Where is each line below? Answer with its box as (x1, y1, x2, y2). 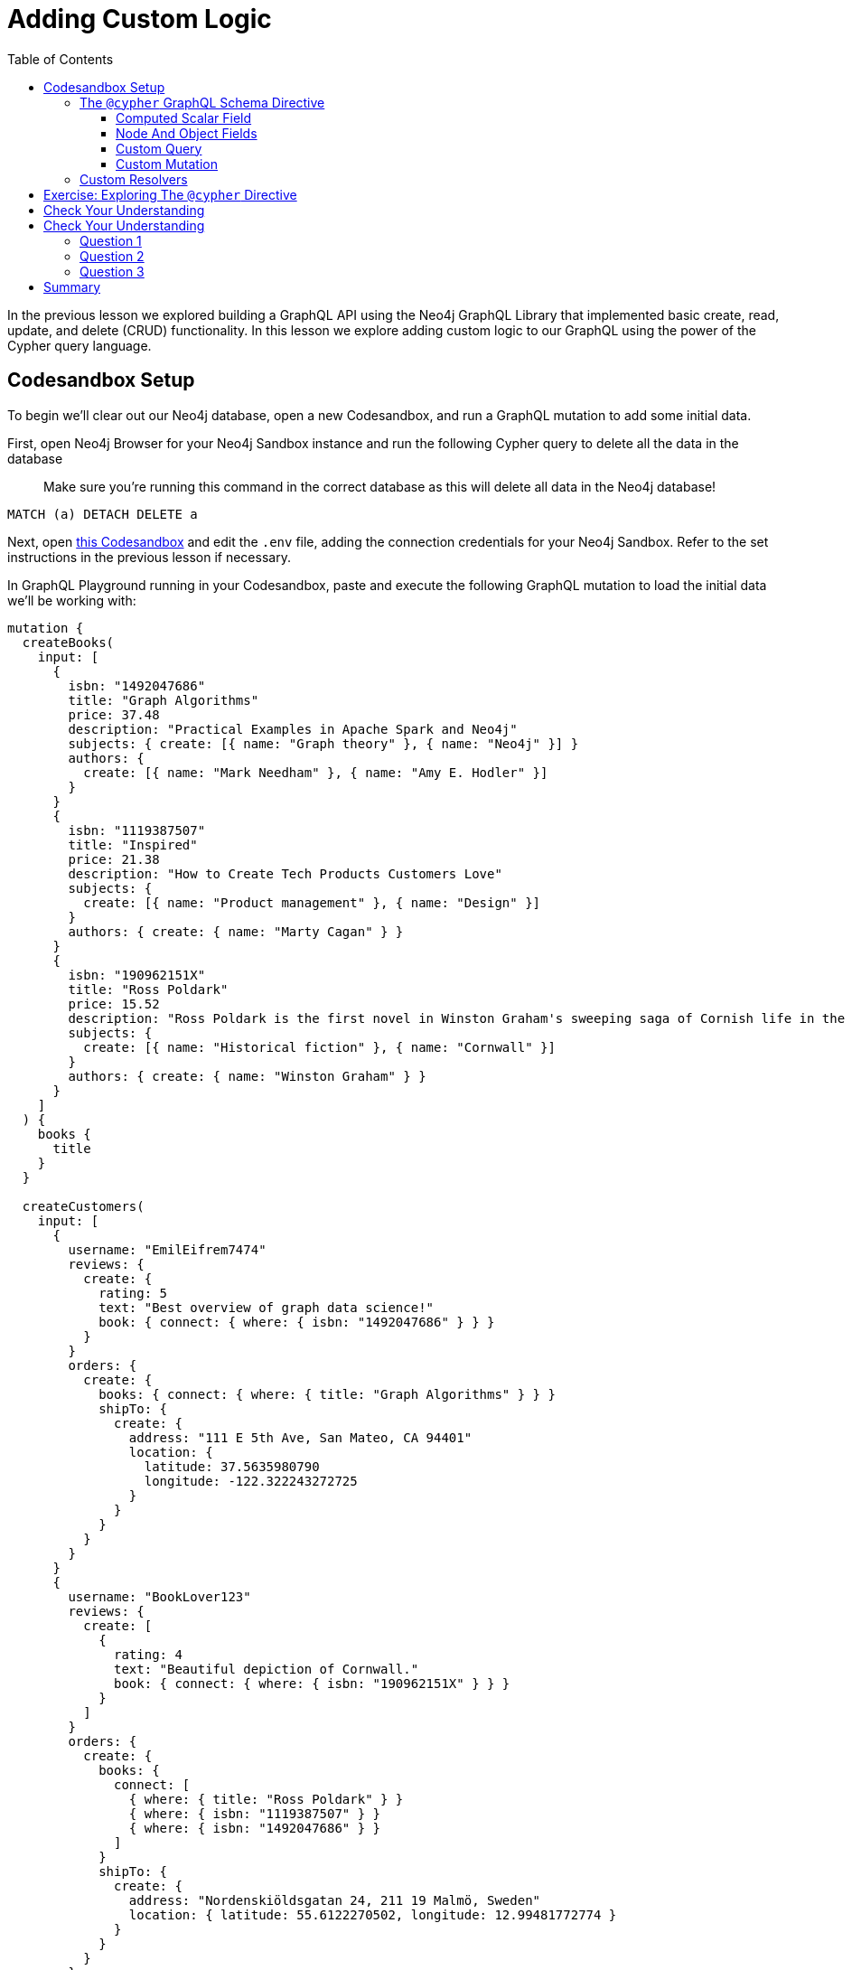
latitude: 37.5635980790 (144, 1459, 320, 1474)
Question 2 (80, 248, 145, 264)
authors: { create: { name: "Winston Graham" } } (68, 1068, 426, 1083)
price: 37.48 (68, 707, 160, 722)
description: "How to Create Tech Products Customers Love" (68, 866, 502, 881)
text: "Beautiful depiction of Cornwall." (114, 1661, 419, 1676)
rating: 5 (98, 1285, 168, 1300)
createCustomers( (22, 1198, 145, 1214)
